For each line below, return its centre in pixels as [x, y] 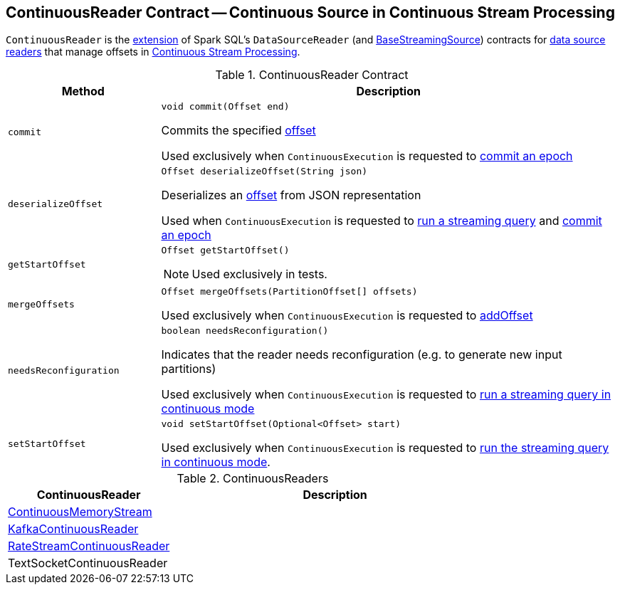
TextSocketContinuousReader [88, 563]
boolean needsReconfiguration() [245, 331]
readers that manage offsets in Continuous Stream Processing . [153, 52]
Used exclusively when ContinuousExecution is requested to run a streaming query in [386, 395]
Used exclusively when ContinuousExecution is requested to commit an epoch [367, 156]
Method [83, 91]
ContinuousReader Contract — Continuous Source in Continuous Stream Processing [310, 12]
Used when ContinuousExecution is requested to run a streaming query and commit [382, 221]
